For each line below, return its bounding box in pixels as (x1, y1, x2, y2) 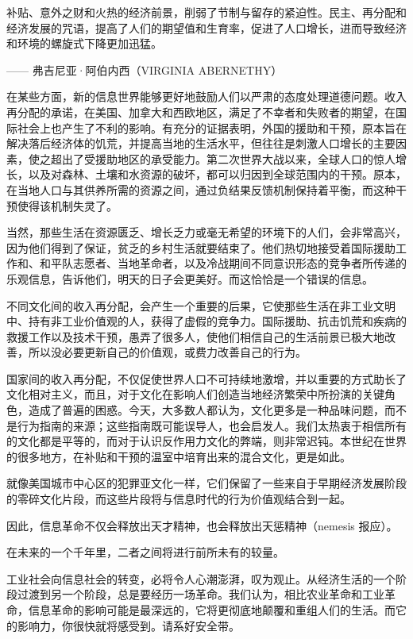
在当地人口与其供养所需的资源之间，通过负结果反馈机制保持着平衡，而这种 (6, 181, 396, 198)
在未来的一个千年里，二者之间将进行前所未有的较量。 (6, 544, 284, 560)
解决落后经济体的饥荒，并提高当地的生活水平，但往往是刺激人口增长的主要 (6, 135, 396, 152)
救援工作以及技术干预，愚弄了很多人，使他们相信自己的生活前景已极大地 (6, 328, 384, 345)
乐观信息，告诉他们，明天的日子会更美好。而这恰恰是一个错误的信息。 (6, 270, 373, 287)
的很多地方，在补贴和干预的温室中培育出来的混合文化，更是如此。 (6, 448, 351, 464)
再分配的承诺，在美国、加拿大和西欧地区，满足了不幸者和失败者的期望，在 (6, 103, 396, 120)
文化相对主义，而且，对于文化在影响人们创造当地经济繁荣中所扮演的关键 (6, 386, 384, 402)
